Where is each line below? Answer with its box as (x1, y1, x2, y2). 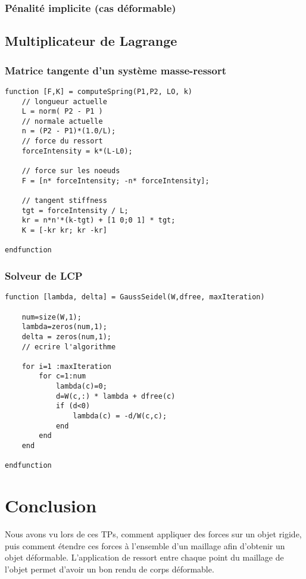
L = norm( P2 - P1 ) (21, 107, 103, 116)
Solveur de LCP (5, 268, 83, 283)
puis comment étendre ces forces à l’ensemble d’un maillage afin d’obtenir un (5, 539, 285, 552)
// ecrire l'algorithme (21, 342, 116, 351)
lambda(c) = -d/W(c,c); (73, 412, 167, 421)
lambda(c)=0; (55, 382, 107, 391)
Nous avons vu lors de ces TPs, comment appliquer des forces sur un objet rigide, (5, 528, 302, 540)
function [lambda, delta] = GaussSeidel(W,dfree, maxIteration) (5, 293, 265, 302)
